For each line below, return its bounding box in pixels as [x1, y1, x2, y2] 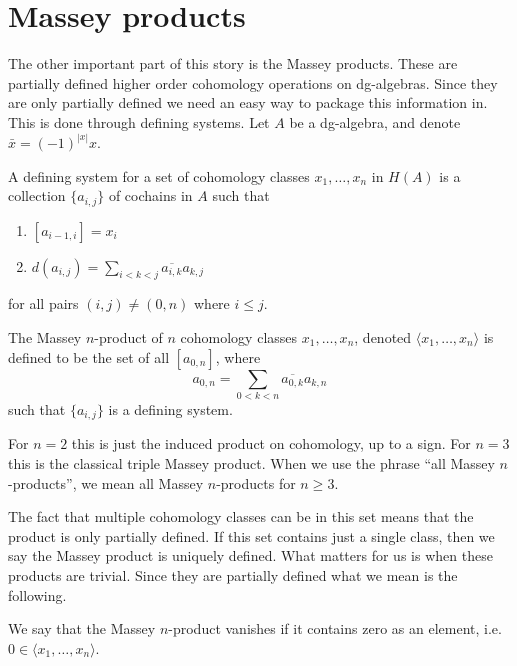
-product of [94, 326, 163, 347]
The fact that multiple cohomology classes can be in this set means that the [8, 506, 474, 527]
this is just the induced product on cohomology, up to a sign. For [71, 433, 471, 454]
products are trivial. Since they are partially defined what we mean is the [8, 564, 458, 585]
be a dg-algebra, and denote [289, 111, 461, 132]
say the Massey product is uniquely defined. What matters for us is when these [8, 545, 493, 566]
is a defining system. [108, 398, 233, 419]
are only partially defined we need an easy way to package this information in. [8, 92, 488, 113]
